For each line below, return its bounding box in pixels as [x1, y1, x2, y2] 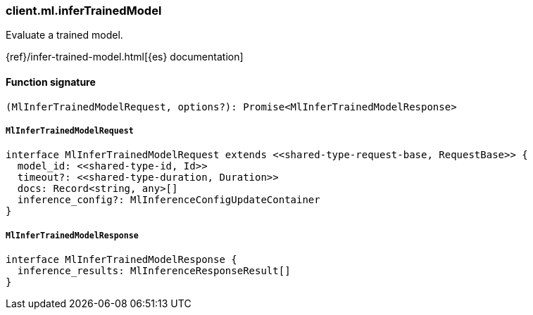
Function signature [6, 75, 96, 88]
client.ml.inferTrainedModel [6, 4, 162, 18]
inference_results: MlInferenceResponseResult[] [17, 265, 291, 277]
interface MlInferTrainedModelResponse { [6, 254, 237, 266]
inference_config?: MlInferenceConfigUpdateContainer [17, 194, 320, 206]
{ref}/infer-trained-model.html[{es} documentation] [6, 51, 244, 63]
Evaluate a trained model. [6, 29, 123, 41]
